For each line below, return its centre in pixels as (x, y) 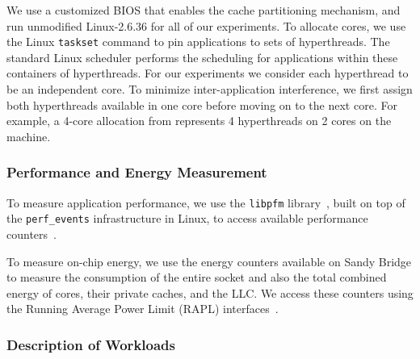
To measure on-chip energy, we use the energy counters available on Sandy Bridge (209, 261)
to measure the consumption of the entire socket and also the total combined (197, 277)
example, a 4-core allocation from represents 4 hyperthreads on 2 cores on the (199, 121)
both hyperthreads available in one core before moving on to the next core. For (202, 104)
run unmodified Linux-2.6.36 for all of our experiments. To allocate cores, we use (206, 25)
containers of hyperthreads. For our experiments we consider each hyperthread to (208, 73)
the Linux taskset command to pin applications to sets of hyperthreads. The (198, 42)
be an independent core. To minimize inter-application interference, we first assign (210, 89)
